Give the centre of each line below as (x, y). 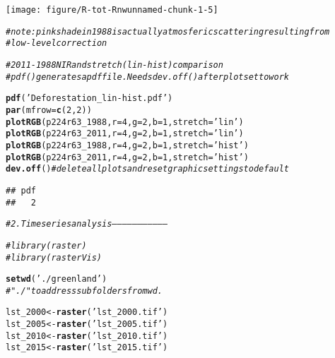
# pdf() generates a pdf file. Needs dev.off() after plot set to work (147, 77)
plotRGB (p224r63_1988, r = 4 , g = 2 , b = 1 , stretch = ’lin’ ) (125, 122)
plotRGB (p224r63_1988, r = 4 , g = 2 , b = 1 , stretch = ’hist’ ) (127, 145)
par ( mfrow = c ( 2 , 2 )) (49, 110)
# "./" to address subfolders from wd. (84, 291)
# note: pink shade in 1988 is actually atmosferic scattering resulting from (168, 31)
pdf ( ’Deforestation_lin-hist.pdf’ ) (89, 99)
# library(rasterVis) (54, 257)
